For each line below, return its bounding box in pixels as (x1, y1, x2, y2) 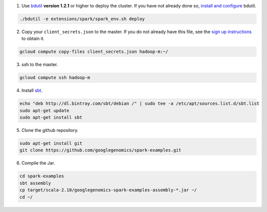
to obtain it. (21, 36, 44, 42)
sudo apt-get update (19, 108, 69, 113)
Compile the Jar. (21, 160, 55, 166)
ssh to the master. (21, 62, 58, 68)
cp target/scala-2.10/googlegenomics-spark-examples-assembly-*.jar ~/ (19, 187, 197, 193)
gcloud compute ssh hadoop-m (19, 75, 90, 81)
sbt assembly (19, 180, 51, 186)
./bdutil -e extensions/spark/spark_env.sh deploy (19, 16, 145, 22)
